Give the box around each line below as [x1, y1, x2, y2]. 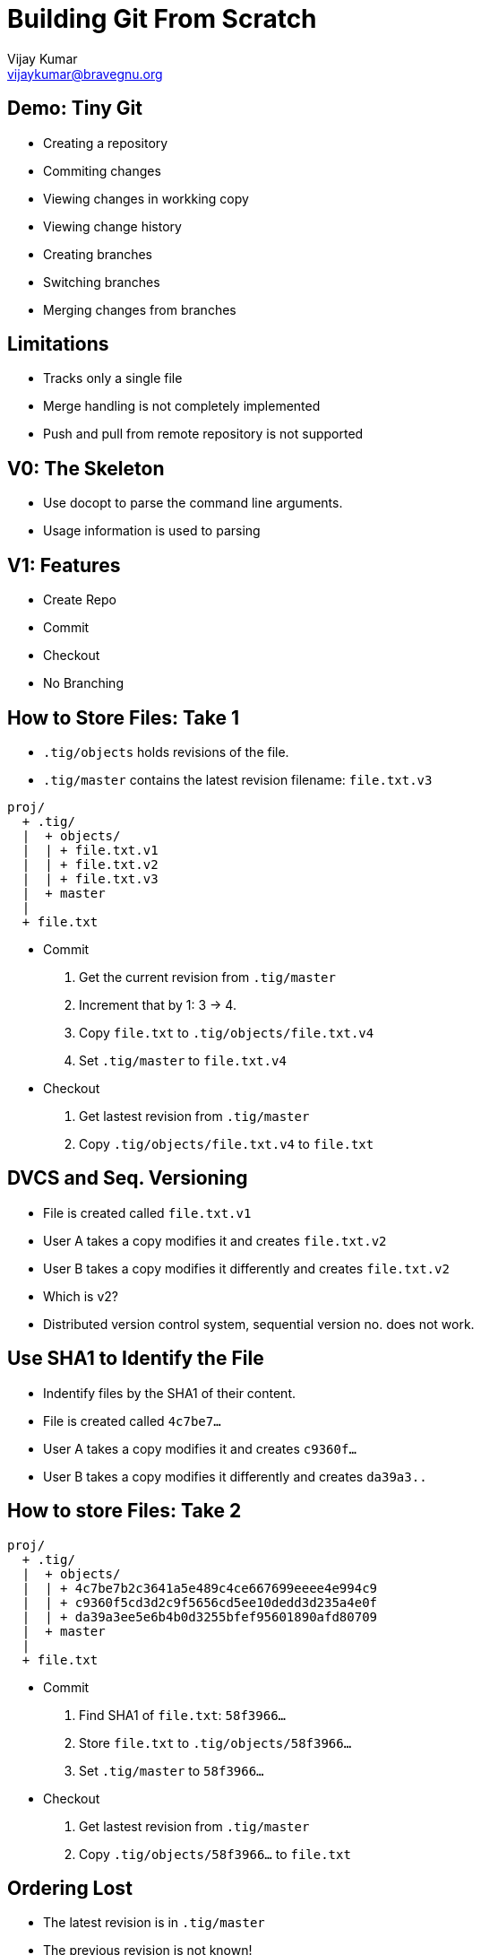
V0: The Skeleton [7, 456, 165, 480]
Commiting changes [43, 162, 161, 178]
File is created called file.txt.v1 [43, 1204, 252, 1221]
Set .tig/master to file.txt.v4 [79, 1052, 287, 1068]
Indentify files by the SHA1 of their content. [43, 1385, 296, 1401]
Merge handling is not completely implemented [43, 398, 321, 414]
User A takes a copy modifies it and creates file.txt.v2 [43, 1232, 387, 1248]
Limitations [7, 333, 109, 356]
